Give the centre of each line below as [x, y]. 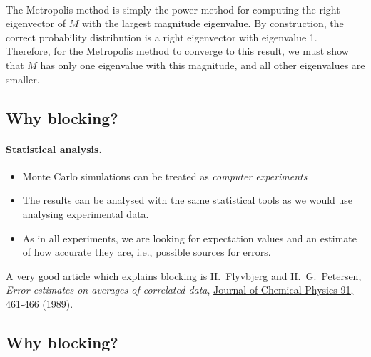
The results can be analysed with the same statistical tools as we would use [188, 200]
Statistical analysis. [54, 149]
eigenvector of [36, 23]
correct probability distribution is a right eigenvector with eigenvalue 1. [162, 37]
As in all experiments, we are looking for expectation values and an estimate [190, 238]
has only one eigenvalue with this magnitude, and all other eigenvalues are [203, 64]
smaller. [23, 79]
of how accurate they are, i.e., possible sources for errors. [147, 252]
